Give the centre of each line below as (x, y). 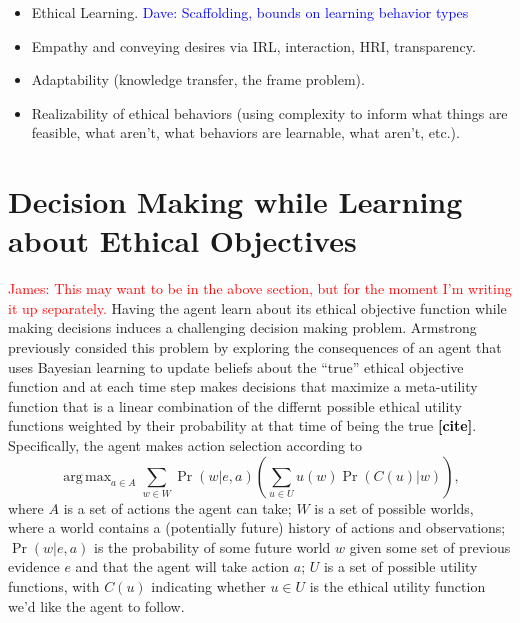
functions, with (54, 586)
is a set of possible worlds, (394, 507)
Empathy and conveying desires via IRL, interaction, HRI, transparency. (253, 45)
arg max (87, 476)
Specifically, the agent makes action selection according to (185, 445)
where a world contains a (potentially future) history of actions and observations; (257, 527)
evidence (34, 566)
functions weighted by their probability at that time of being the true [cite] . (242, 425)
